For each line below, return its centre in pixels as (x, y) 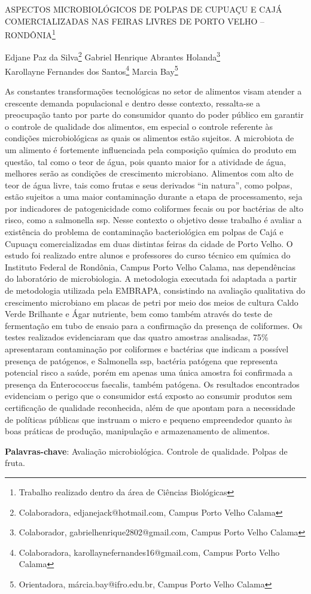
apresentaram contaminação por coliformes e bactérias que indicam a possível (147, 349)
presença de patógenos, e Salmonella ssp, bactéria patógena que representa (141, 360)
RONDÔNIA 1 (30, 34)
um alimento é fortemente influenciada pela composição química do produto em (151, 149)
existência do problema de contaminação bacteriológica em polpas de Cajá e (144, 232)
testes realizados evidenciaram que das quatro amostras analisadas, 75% (137, 337)
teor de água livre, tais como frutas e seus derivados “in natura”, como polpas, (149, 185)
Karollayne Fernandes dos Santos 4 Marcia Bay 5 (92, 70)
